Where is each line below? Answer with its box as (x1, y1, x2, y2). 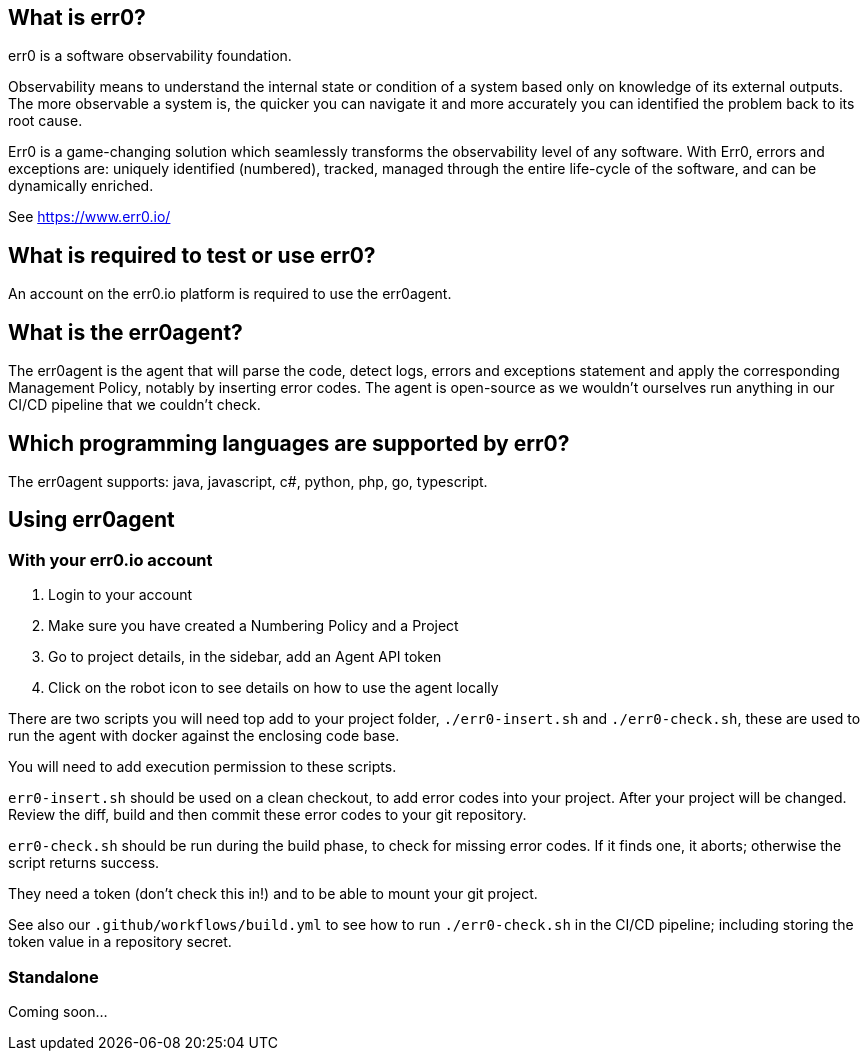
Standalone (8, 966, 99, 987)
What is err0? (8, 5, 146, 30)
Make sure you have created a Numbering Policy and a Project (48, 617, 459, 635)
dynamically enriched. (8, 177, 154, 195)
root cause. (8, 112, 83, 130)
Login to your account (48, 586, 193, 604)
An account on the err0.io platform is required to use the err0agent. (8, 285, 452, 303)
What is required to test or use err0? (8, 242, 376, 268)
